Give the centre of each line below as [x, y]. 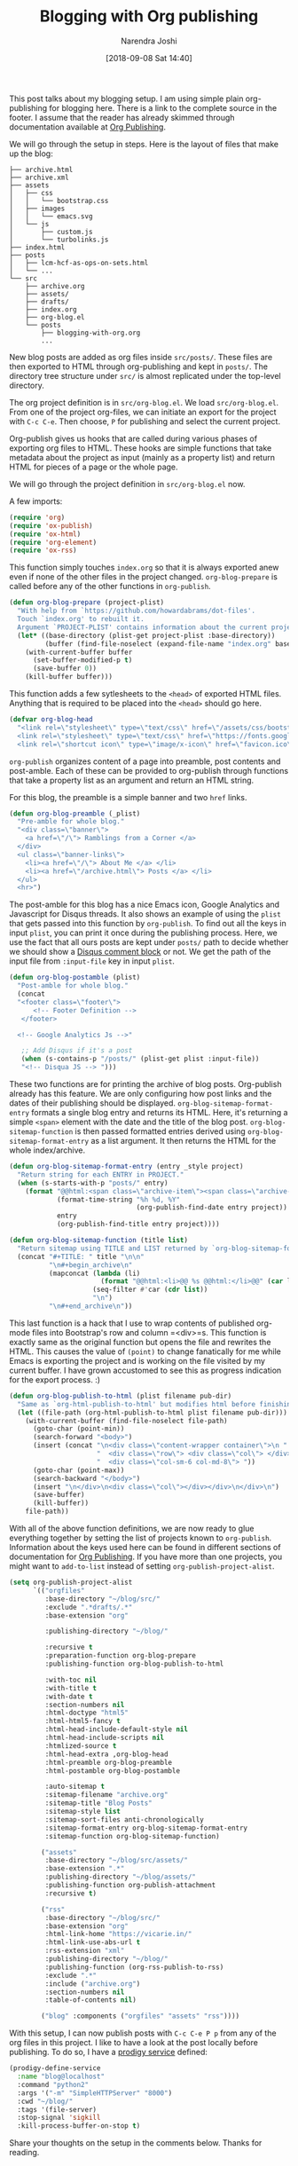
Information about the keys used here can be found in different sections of [145, 1548]
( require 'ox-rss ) [43, 551]
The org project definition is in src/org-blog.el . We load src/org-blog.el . [144, 402]
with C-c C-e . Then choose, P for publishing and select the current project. [145, 421]
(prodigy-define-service [55, 2068]
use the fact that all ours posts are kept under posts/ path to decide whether [149, 942]
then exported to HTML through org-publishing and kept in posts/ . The [139, 366]
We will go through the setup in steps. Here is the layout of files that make [144, 144]
